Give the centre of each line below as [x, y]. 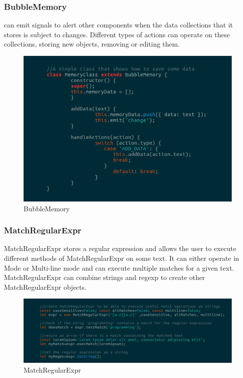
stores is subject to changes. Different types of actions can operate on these [117, 34]
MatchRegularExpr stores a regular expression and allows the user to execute [120, 248]
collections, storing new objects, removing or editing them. [92, 44]
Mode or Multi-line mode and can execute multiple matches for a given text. [119, 267]
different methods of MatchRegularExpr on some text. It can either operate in [122, 258]
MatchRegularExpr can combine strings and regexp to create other [105, 277]
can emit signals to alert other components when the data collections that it [119, 25]
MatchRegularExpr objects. [45, 287]
